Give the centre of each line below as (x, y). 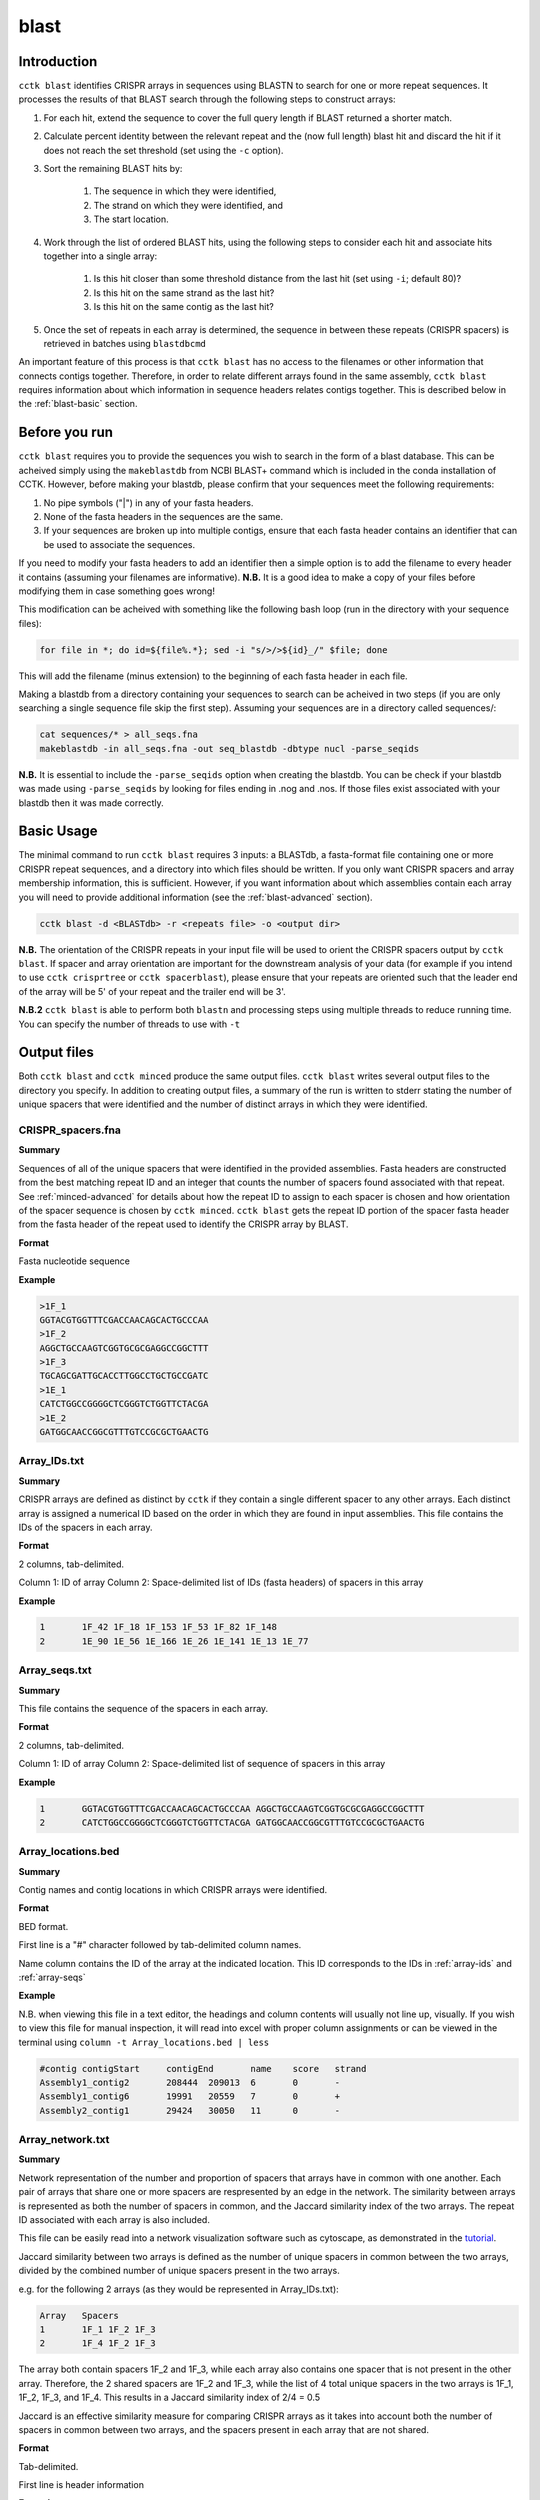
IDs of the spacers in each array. (85, 1527)
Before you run (66, 432)
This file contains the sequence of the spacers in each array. (143, 1708)
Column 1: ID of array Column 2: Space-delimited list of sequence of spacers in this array (202, 1764)
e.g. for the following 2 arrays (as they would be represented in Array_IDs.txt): (178, 2289)
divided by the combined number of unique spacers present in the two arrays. (179, 2271)
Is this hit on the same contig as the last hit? (183, 307)
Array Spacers (79, 2315)
